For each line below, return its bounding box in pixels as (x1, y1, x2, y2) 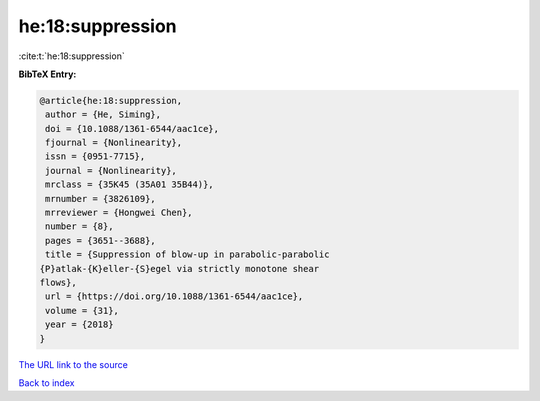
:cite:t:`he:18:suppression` (18, 50, 125, 62)
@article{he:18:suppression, (39, 95, 183, 106)
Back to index (18, 376, 75, 389)
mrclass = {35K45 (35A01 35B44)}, (45, 179, 214, 190)
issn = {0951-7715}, (45, 151, 146, 162)
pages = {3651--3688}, (45, 235, 157, 246)
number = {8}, (45, 221, 114, 232)
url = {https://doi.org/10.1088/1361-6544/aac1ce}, (45, 291, 304, 302)
